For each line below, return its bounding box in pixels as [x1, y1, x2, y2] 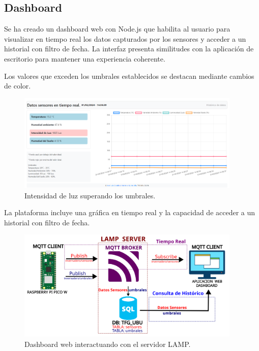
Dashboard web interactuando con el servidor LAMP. [24, 338, 191, 349]
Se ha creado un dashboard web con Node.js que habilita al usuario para [4, 23, 231, 34]
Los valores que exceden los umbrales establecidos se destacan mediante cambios [4, 70, 254, 81]
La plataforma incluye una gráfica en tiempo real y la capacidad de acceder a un [4, 207, 255, 218]
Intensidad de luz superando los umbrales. [24, 190, 156, 200]
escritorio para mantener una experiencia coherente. [4, 53, 165, 64]
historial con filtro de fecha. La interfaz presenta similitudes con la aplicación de [4, 43, 254, 54]
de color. [4, 80, 31, 91]
